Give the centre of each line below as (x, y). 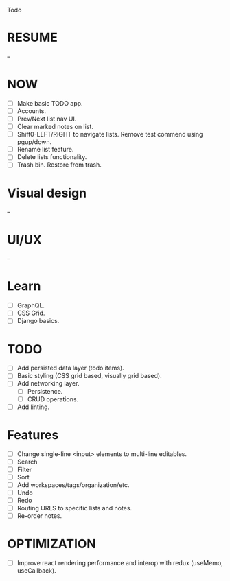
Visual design (47, 193)
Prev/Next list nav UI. (47, 119)
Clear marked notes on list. (55, 127)
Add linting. (33, 407)
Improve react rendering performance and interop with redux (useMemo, (120, 563)
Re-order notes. (39, 516)
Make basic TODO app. (50, 103)
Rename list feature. (45, 150)
